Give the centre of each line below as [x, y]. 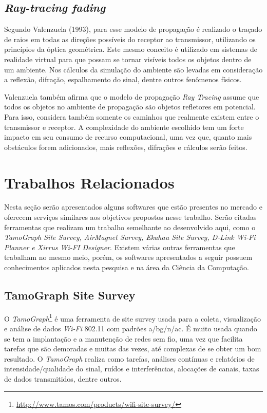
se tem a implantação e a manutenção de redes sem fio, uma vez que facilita [123, 338]
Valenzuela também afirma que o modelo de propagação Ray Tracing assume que [132, 96]
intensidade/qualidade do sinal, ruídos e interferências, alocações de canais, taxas [132, 369]
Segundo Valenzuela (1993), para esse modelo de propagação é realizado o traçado [133, 29]
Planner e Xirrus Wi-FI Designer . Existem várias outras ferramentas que [120, 247]
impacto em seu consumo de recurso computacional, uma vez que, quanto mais [128, 137]
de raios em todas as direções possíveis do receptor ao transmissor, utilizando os [130, 39]
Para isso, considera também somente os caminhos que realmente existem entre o [132, 116]
